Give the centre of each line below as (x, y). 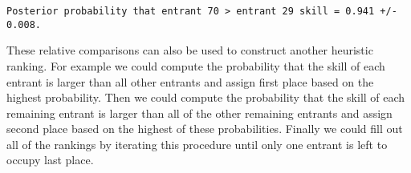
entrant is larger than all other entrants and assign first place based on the (190, 81)
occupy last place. (50, 160)
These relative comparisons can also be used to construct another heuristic (190, 50)
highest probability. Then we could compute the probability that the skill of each (206, 97)
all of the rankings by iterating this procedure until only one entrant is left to (197, 144)
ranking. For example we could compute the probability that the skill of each (196, 65)
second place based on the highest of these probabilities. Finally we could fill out (205, 129)
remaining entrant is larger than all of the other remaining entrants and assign (199, 113)
